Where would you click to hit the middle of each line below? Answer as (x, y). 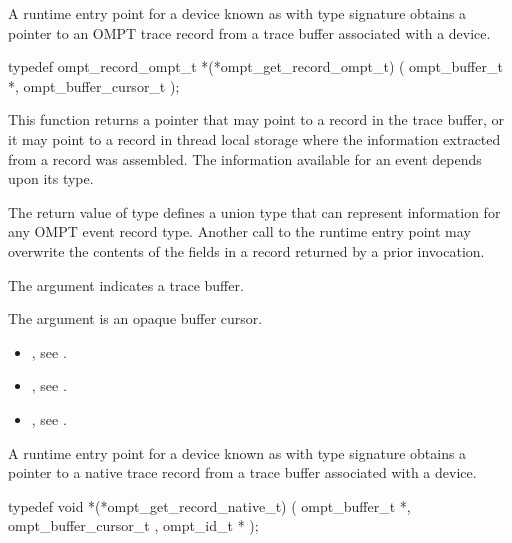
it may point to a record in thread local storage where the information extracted (254, 138)
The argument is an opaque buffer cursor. (135, 318)
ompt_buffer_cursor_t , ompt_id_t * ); (133, 525)
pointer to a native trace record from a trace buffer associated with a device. (242, 472)
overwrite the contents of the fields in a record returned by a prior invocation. (246, 250)
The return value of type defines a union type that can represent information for (254, 211)
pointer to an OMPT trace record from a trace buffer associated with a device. (249, 32)
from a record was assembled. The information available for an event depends (245, 158)
